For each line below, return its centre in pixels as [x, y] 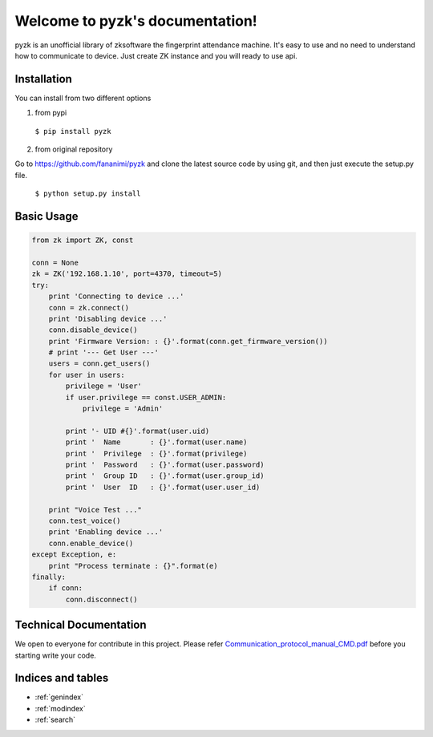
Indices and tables [62, 678]
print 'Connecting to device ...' [116, 296]
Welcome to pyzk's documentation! [136, 21]
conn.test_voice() [85, 520]
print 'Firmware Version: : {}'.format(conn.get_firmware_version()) [188, 341]
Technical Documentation [81, 625]
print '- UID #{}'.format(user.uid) [138, 431]
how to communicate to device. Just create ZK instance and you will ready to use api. [156, 55]
